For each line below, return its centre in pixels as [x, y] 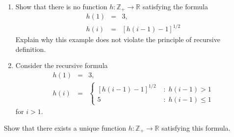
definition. [31, 49]
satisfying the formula [175, 6]
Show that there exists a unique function [65, 127]
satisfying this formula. [196, 127]
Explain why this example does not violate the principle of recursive [118, 39]
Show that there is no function [61, 6]
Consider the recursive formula [62, 65]
